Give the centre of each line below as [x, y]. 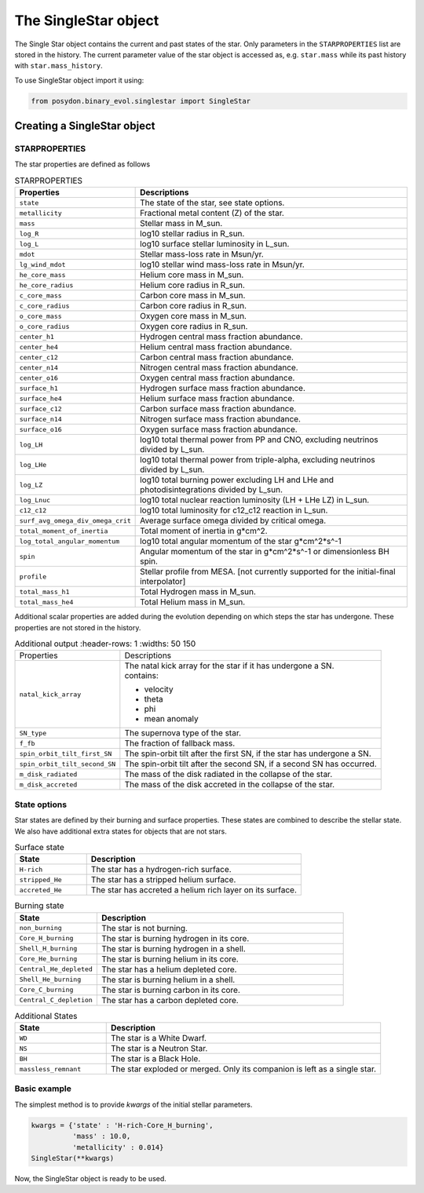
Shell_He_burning [50, 980]
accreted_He [40, 890]
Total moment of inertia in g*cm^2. [204, 531]
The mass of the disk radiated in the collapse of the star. [228, 775]
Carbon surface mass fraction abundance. [218, 409]
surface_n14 [40, 419]
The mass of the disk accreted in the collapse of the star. [230, 785]
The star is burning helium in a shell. [168, 980]
